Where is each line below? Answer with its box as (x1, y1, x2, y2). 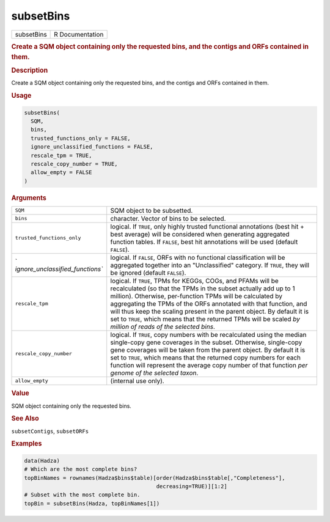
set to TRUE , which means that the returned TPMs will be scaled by (110, 315, 301, 323)
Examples (11, 439, 42, 448)
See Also (11, 414, 39, 423)
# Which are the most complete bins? (24, 466, 137, 473)
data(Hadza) (24, 457, 61, 464)
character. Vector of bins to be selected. (110, 214, 226, 222)
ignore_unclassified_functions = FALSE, (31, 144, 153, 150)
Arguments (11, 193, 47, 202)
